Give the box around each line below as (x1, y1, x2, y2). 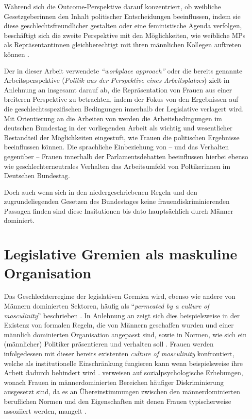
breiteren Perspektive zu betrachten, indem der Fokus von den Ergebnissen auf (4, 94, 238, 104)
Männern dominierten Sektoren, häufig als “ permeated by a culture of (4, 300, 209, 310)
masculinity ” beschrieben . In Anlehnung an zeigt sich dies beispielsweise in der (4, 310, 240, 320)
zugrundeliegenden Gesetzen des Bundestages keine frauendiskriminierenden (4, 196, 230, 206)
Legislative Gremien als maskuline (4, 244, 237, 264)
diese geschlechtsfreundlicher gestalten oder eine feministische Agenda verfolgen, (4, 20, 242, 31)
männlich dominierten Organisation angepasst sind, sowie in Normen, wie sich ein (4, 329, 247, 339)
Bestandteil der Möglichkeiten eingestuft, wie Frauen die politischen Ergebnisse (4, 132, 239, 142)
